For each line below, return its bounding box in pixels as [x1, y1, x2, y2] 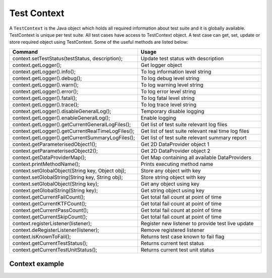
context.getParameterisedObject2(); [12, 147, 98, 154]
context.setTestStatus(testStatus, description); [12, 55, 123, 62]
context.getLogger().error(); [12, 88, 79, 95]
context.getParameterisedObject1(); [12, 141, 97, 148]
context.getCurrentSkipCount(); [12, 213, 88, 220]
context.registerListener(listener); [12, 220, 92, 227]
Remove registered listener [141, 226, 205, 233]
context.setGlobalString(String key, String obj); [12, 173, 123, 180]
